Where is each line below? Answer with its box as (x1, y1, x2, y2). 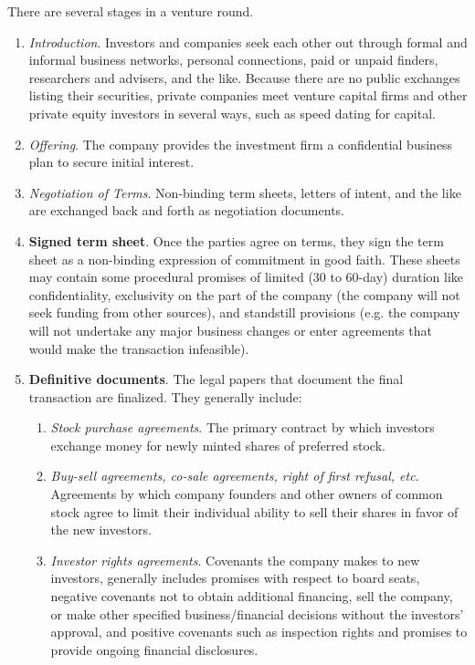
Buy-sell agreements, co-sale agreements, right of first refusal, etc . (50, 466, 419, 485)
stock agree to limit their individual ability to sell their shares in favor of (50, 502, 459, 521)
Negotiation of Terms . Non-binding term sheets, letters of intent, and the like (28, 182, 461, 202)
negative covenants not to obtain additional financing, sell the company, (50, 587, 453, 606)
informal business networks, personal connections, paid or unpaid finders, (28, 50, 438, 69)
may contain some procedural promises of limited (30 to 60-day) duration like (28, 267, 464, 286)
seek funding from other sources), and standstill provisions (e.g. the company (28, 303, 460, 322)
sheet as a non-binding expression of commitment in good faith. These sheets (28, 249, 460, 268)
